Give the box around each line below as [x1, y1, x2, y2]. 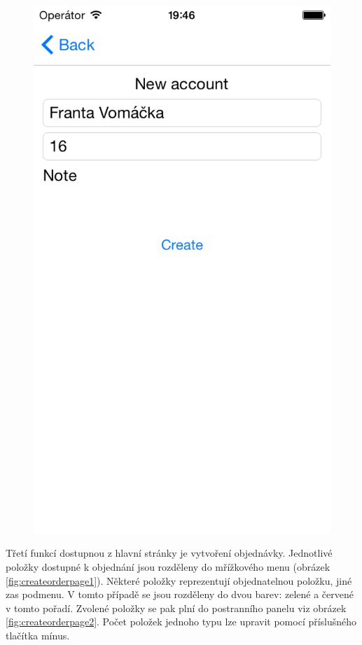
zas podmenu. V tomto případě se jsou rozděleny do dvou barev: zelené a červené [6, 587, 354, 602]
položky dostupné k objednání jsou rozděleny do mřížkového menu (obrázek [6, 559, 330, 574]
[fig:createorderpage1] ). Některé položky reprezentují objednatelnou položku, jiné [6, 573, 352, 588]
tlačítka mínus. [6, 627, 70, 642]
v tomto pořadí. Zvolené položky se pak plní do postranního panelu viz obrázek [6, 600, 347, 615]
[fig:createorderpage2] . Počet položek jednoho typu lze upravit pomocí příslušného [6, 614, 357, 629]
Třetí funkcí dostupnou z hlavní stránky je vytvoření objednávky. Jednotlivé [6, 546, 333, 560]
